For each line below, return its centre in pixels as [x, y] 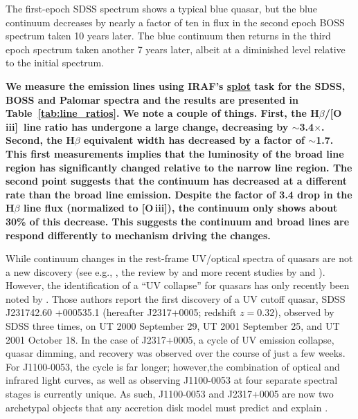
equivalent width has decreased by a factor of [194, 140]
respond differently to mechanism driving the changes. [138, 235]
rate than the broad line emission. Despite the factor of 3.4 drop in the [179, 194]
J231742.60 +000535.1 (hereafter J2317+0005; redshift [121, 312]
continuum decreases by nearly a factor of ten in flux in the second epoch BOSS [175, 22]
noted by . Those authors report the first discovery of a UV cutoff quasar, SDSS [176, 298]
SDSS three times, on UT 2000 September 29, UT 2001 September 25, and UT [173, 326]
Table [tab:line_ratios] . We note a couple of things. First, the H [162, 113]
